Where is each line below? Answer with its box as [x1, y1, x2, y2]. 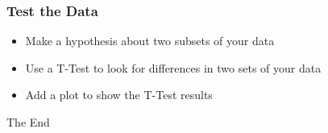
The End [6, 114, 50, 130]
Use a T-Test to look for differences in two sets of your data [25, 59, 322, 76]
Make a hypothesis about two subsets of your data [25, 32, 275, 49]
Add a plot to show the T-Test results [25, 86, 213, 103]
